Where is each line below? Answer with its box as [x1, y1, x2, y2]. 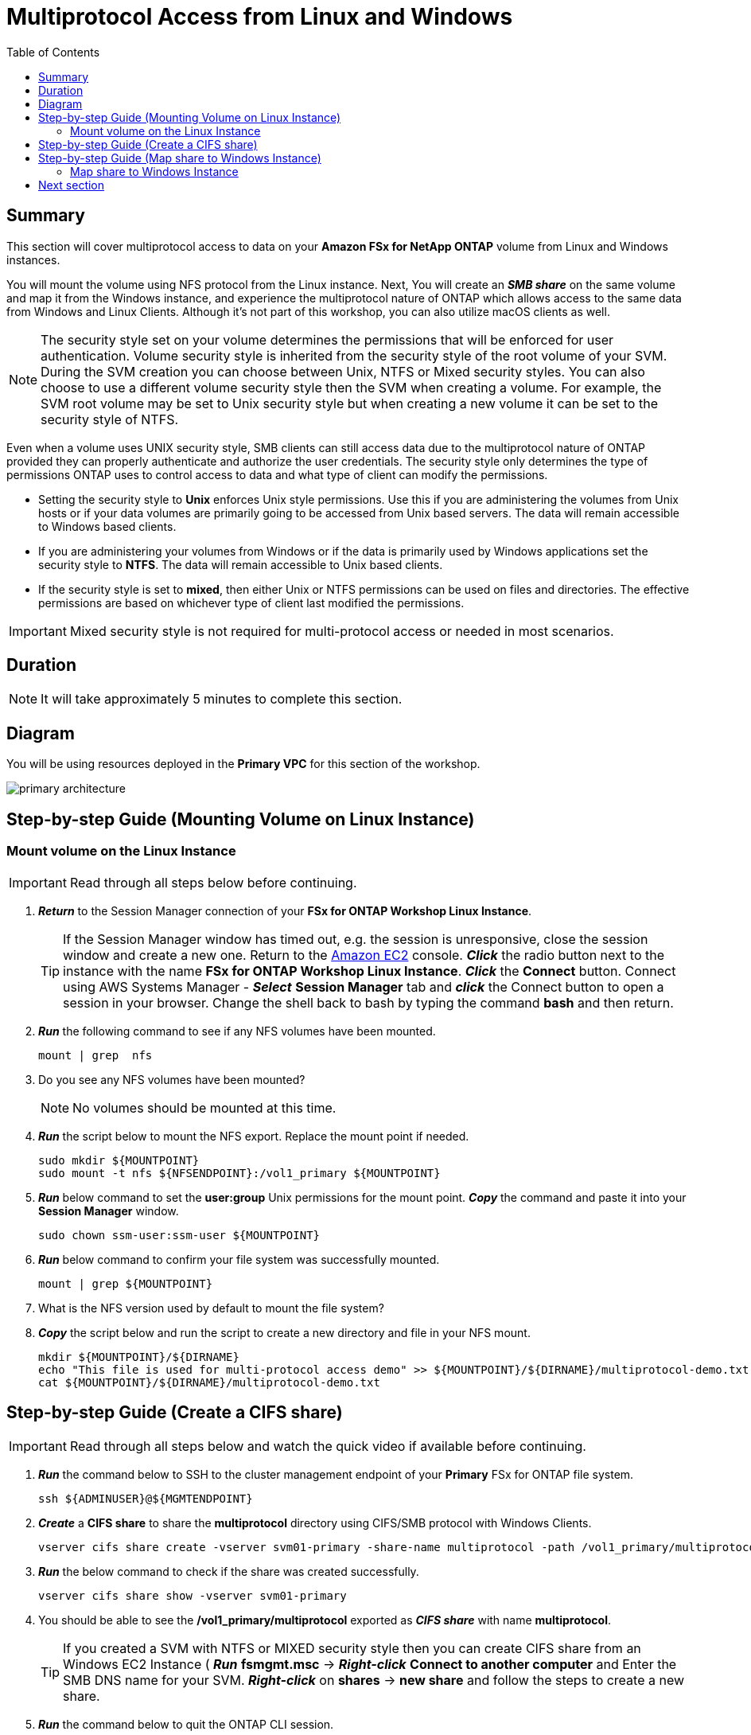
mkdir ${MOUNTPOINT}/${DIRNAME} [38, 1350, 239, 1363]
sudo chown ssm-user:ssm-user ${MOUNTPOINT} [38, 1228, 321, 1242]
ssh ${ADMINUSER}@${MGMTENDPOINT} [38, 1492, 253, 1506]
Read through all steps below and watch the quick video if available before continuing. [69, 1438, 586, 1455]
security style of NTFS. [41, 411, 179, 427]
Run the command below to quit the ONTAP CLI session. [38, 1717, 334, 1732]
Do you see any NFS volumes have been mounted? [38, 1072, 305, 1086]
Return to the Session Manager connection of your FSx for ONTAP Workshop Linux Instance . [38, 903, 532, 918]
